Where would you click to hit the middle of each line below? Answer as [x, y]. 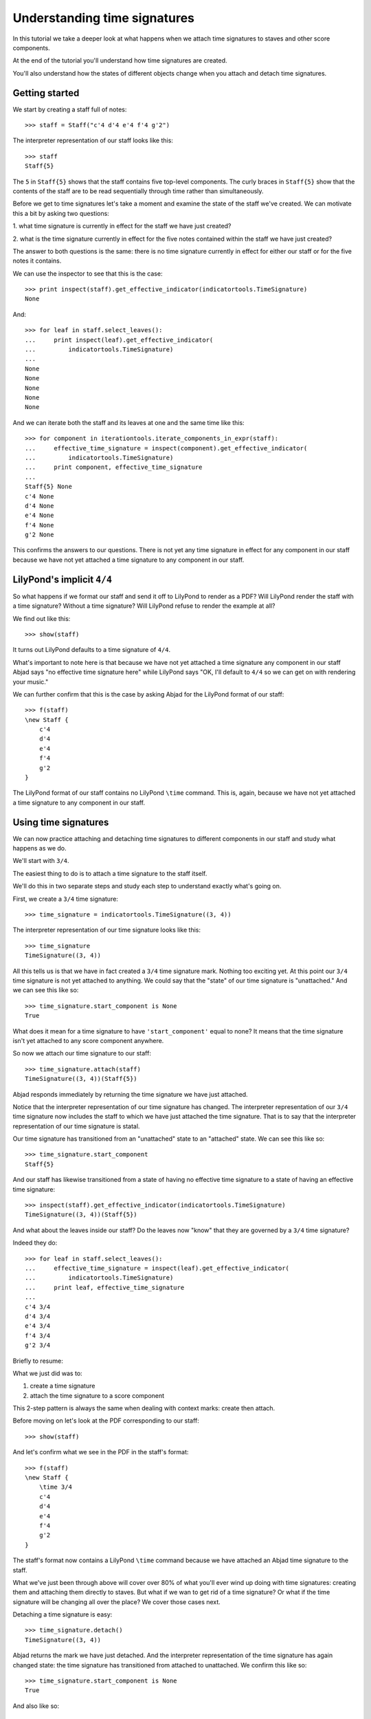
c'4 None [40, 496]
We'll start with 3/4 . [41, 861]
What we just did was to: [47, 1373]
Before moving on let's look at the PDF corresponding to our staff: [106, 1421]
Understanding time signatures [104, 18]
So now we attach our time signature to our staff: [82, 1053]
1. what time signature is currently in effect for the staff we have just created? [122, 226]
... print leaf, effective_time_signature [105, 1287]
